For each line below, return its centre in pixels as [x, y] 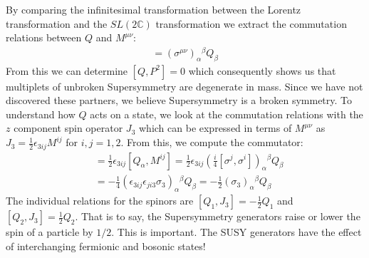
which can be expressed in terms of [215, 128]
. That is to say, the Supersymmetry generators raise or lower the [218, 216]
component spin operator [68, 128]
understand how [41, 114]
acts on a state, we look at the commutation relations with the [227, 114]
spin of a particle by [50, 232]
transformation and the [57, 23]
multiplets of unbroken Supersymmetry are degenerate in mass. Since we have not [184, 86]
